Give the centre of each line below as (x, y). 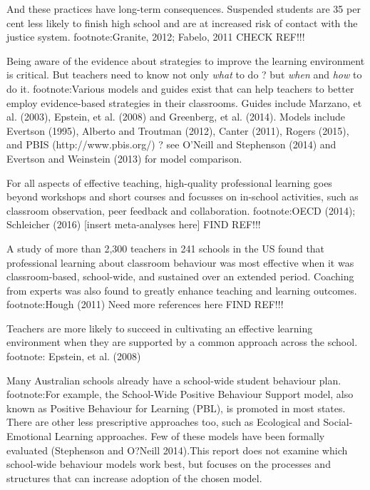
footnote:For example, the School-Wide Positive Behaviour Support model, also (180, 394)
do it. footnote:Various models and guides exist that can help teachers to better (180, 88)
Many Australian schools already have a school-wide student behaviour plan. (174, 380)
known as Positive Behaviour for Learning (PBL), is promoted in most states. (176, 408)
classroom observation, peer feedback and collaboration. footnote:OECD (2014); (181, 210)
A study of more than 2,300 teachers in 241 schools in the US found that (166, 248)
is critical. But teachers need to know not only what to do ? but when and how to (184, 75)
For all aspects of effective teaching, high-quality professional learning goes (169, 182)
